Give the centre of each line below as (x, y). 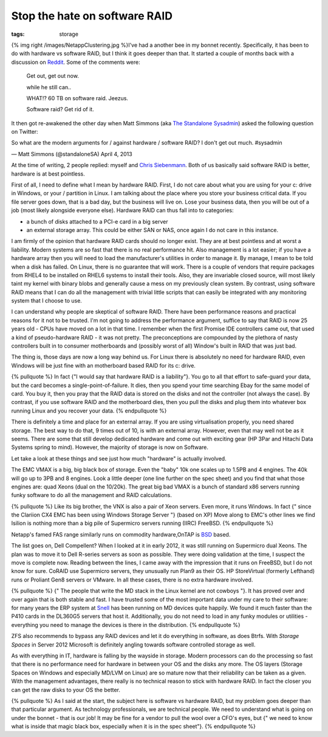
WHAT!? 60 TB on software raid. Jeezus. (77, 98)
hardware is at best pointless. (48, 174)
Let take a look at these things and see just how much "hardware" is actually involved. (119, 458)
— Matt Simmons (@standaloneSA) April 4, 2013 (72, 154)
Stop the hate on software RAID (92, 16)
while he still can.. (49, 87)
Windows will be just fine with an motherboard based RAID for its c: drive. (103, 365)
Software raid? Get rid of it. (60, 109)
